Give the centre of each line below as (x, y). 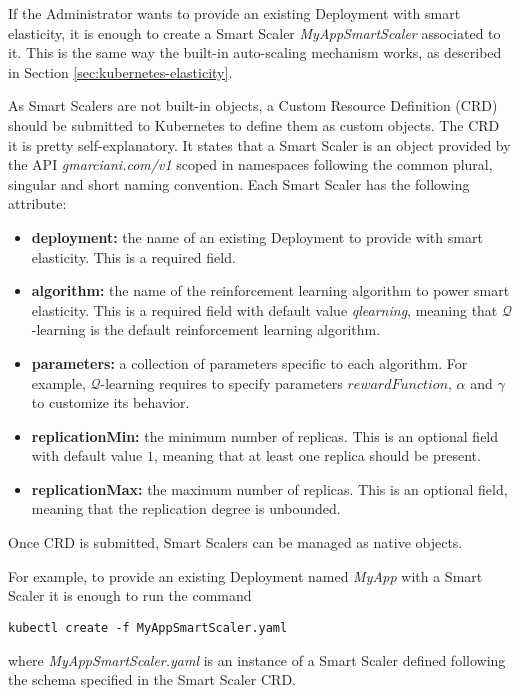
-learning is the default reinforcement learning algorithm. (206, 329)
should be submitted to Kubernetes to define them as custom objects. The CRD (254, 124)
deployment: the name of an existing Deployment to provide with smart (257, 236)
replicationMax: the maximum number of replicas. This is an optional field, (269, 488)
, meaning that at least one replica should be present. (317, 455)
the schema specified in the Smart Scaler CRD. (152, 679)
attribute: (37, 203)
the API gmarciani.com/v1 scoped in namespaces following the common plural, (250, 164)
